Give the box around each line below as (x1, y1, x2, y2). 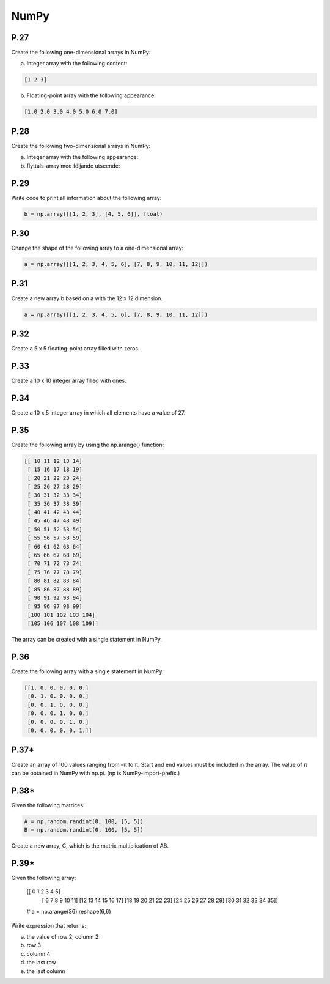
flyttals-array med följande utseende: (26, 162, 120, 169)
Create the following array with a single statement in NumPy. (11, 668, 164, 675)
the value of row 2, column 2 (26, 933, 99, 941)
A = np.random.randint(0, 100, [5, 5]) (24, 818, 144, 825)
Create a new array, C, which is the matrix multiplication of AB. (11, 842, 169, 849)
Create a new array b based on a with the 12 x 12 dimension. (11, 294, 163, 302)
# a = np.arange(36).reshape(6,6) (26, 908, 111, 916)
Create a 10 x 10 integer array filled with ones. (11, 377, 127, 384)
